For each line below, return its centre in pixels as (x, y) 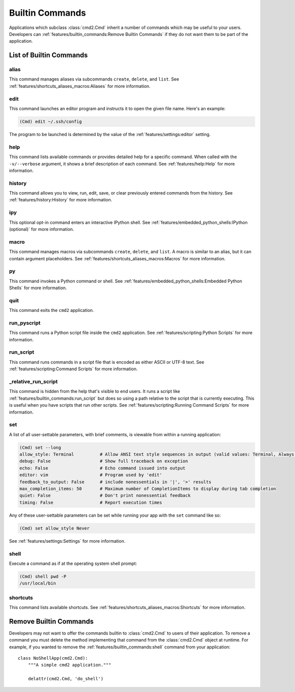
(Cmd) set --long (40, 447)
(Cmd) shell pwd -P (43, 576)
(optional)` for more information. (42, 229)
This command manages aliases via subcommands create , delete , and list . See (94, 79)
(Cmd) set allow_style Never (55, 528)
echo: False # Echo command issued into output (103, 468)
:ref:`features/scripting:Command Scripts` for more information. (73, 369)
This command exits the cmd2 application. (52, 310)
